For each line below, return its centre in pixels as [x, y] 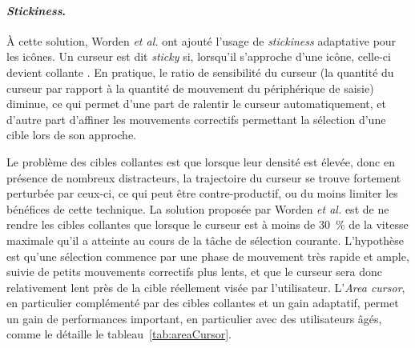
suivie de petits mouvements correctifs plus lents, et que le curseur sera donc [194, 272]
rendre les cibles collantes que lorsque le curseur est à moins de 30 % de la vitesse [207, 224]
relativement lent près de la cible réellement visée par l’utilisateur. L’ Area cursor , [206, 287]
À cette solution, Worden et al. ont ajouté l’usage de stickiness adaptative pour [201, 40]
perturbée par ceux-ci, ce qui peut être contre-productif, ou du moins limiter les [202, 193]
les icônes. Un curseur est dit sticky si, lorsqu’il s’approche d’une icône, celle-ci [199, 56]
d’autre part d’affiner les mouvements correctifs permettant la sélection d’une [196, 119]
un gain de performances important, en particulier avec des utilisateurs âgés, [194, 318]
